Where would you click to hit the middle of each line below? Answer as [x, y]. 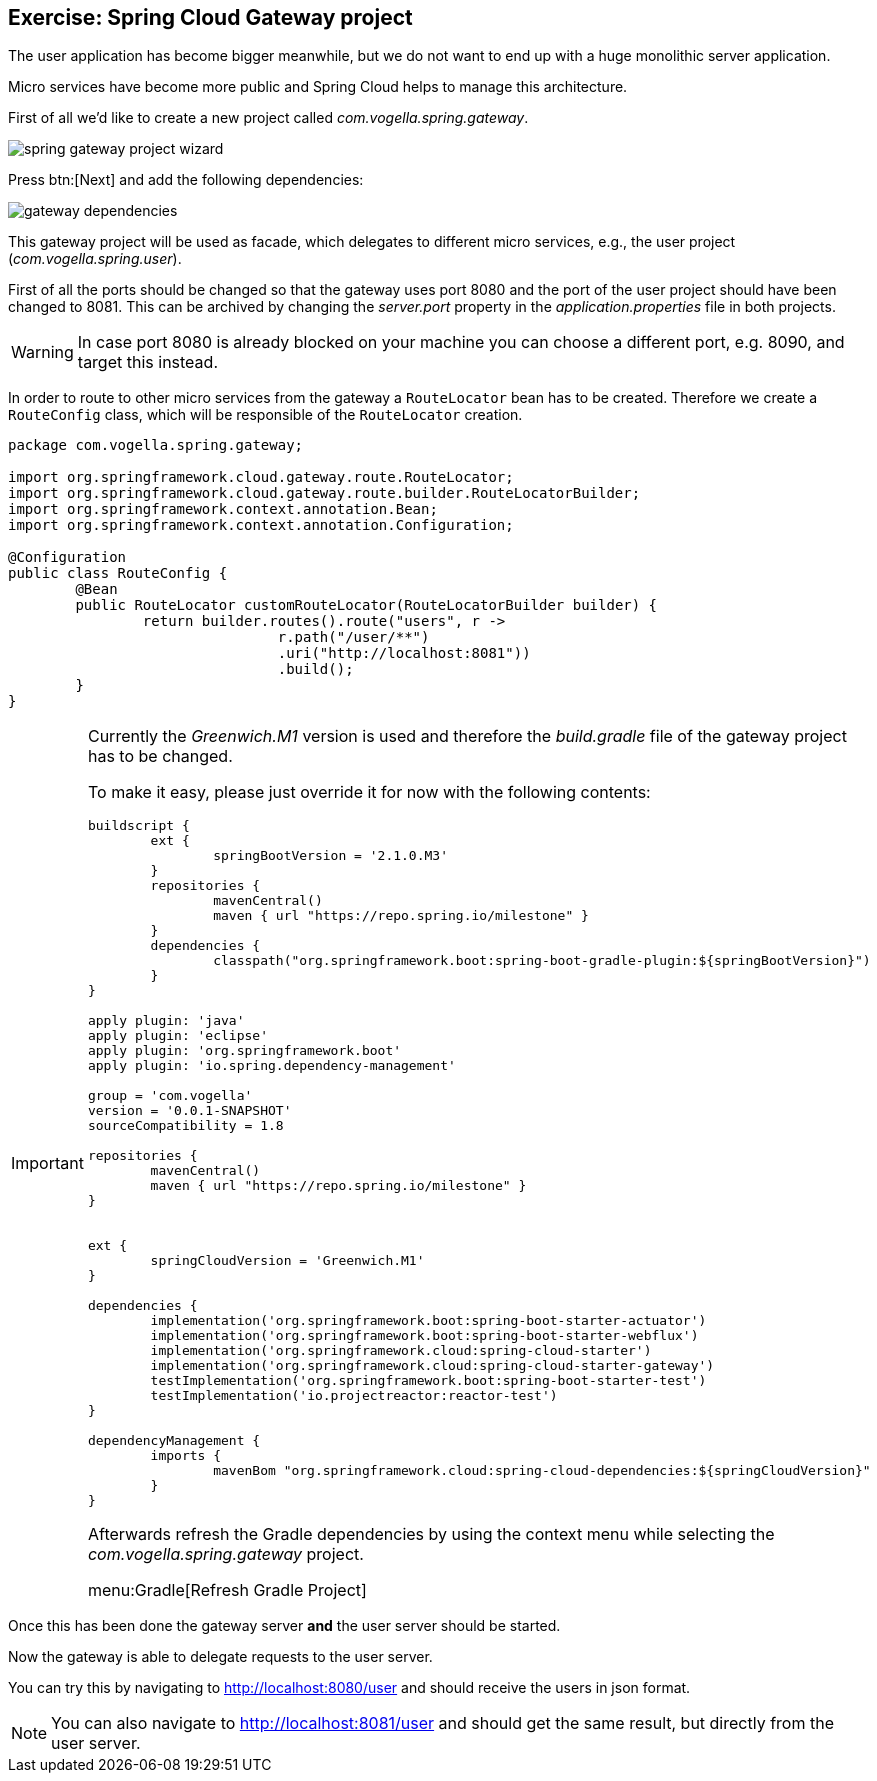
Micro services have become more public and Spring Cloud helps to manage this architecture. [318, 87]
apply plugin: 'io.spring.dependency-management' [271, 1066]
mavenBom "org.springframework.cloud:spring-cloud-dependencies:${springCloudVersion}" [542, 1471]
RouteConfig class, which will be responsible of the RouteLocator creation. [265, 415]
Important [47, 1163]
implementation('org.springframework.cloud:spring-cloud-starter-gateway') [432, 1366]
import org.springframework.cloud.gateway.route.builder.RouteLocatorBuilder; [324, 493]
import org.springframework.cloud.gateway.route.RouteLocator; [261, 477]
